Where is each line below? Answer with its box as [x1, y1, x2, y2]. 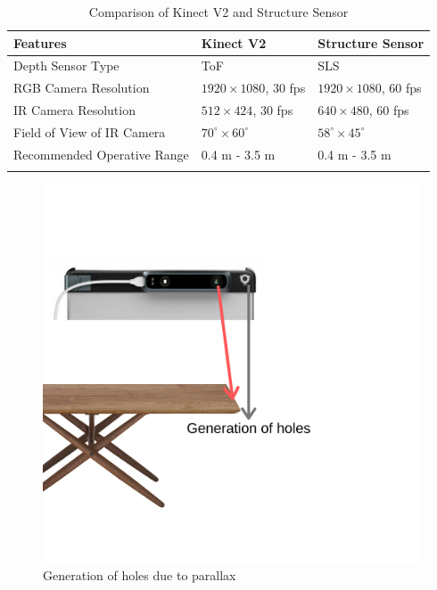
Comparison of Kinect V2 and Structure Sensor [88, 3, 349, 20]
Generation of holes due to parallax [43, 565, 236, 584]
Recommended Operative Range [13, 144, 189, 163]
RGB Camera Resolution [13, 78, 150, 97]
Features [13, 33, 67, 52]
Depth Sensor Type [13, 56, 120, 75]
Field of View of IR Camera [13, 122, 166, 141]
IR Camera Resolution [13, 101, 136, 119]
